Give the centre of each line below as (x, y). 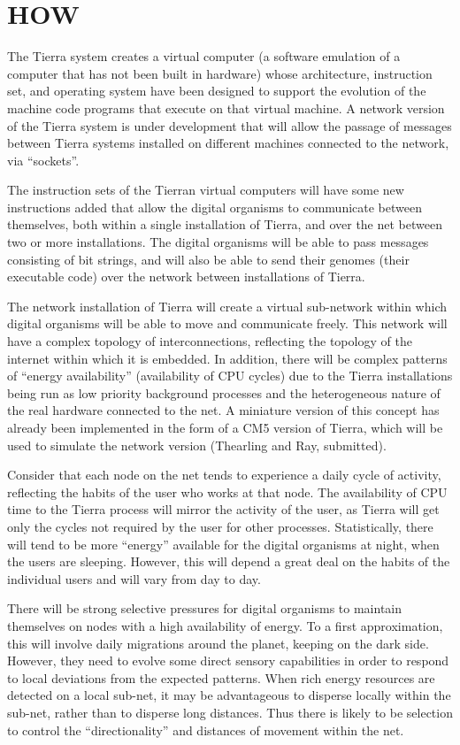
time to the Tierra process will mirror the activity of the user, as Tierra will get (223, 509)
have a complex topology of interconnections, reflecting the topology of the (210, 341)
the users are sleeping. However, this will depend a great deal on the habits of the (229, 561)
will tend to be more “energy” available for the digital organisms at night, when (223, 544)
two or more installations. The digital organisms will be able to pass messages (218, 242)
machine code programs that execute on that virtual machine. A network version (226, 108)
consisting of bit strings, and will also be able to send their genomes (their (208, 259)
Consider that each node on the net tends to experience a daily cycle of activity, (224, 475)
